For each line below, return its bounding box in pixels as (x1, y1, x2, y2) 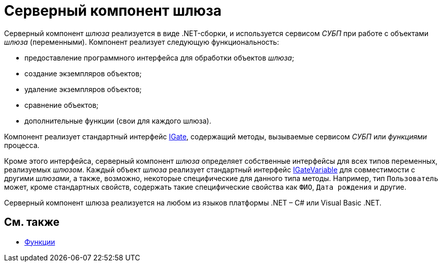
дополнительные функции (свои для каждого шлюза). (24, 116, 211, 125)
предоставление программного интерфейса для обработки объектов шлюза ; (24, 53, 294, 62)
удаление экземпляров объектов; (24, 84, 142, 94)
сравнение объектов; (24, 100, 99, 109)
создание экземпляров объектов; (24, 69, 142, 78)
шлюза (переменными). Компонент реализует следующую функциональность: (4, 37, 279, 46)
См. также (4, 216, 60, 229)
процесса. (4, 140, 40, 150)
